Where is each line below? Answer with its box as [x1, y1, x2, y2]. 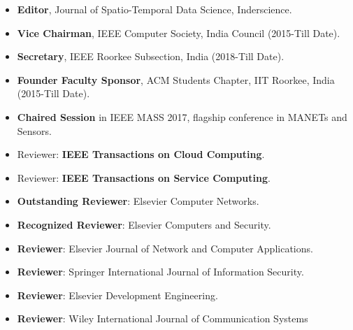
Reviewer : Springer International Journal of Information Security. [17, 264, 304, 279]
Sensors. [17, 123, 52, 138]
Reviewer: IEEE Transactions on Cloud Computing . [17, 147, 265, 162]
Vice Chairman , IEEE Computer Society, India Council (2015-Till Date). [17, 25, 340, 40]
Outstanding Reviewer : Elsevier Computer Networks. [17, 194, 259, 208]
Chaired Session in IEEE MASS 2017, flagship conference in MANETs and [17, 109, 347, 124]
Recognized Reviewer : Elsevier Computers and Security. [17, 217, 271, 231]
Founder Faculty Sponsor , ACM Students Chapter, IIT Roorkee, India [17, 72, 335, 87]
